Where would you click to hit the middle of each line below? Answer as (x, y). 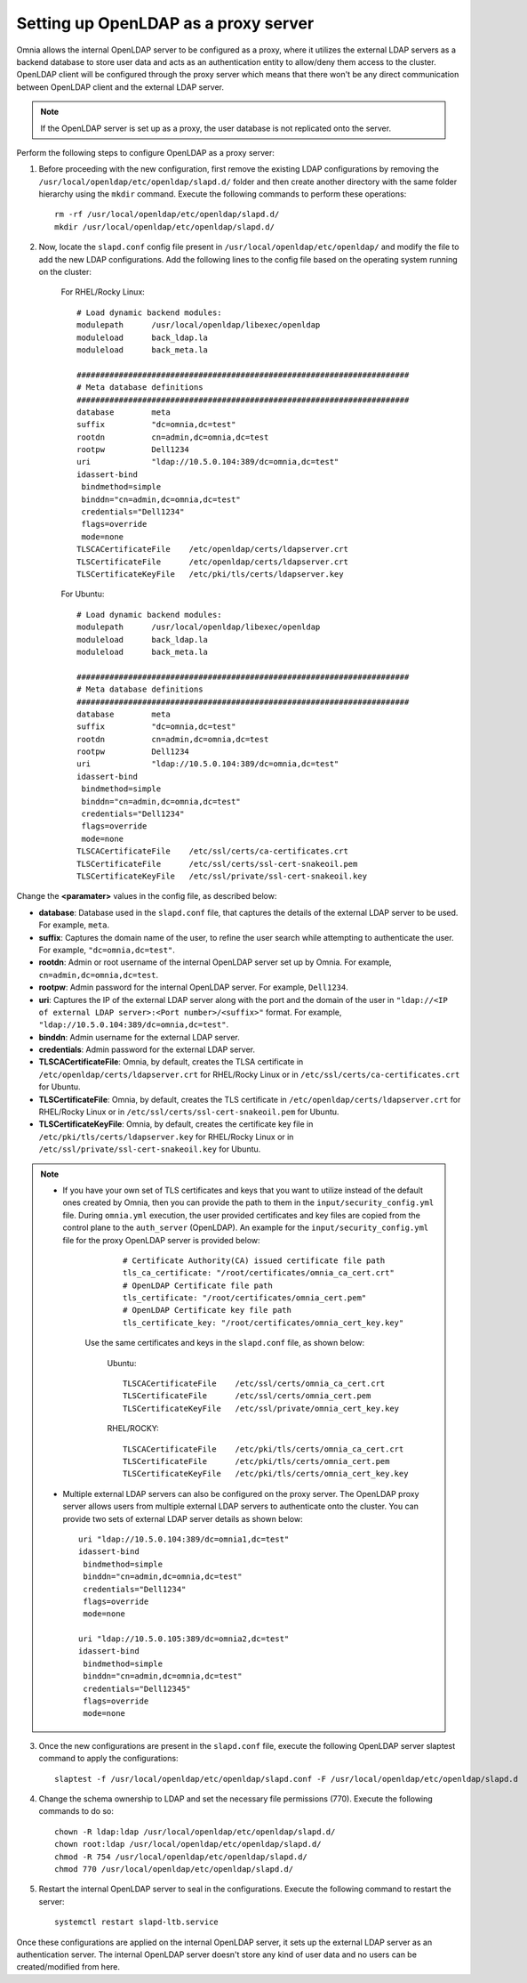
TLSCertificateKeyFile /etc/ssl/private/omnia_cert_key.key (261, 1408)
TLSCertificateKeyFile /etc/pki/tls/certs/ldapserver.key (210, 574)
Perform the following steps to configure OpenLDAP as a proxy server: (145, 152)
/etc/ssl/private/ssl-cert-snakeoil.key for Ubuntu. (150, 1149)
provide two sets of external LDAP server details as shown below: (183, 1518)
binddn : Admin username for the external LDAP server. (139, 1037)
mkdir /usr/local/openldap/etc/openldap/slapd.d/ (165, 227)
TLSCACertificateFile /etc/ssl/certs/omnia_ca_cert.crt (254, 1384)
